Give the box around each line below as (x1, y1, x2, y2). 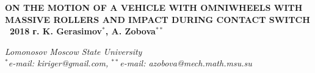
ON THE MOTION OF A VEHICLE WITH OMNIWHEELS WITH (5, 1, 303, 13)
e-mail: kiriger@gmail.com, (8, 57, 109, 69)
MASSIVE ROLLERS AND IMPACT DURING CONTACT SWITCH (5, 13, 310, 25)
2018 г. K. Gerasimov (10, 25, 103, 37)
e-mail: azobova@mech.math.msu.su (120, 57, 252, 69)
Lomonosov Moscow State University (5, 45, 142, 57)
